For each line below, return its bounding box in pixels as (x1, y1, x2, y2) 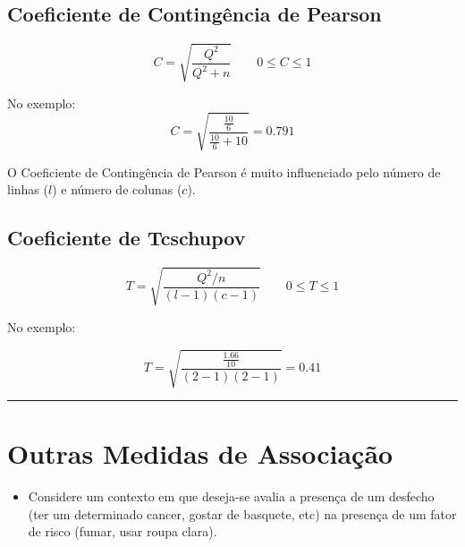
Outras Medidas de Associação (7, 435, 393, 472)
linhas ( (7, 180, 48, 199)
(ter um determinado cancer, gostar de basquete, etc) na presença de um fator (28, 504, 457, 523)
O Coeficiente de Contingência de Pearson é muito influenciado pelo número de (7, 162, 441, 181)
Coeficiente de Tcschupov (7, 224, 246, 252)
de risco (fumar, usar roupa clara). (28, 522, 217, 541)
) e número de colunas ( (52, 180, 182, 199)
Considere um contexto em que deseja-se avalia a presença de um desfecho (28, 487, 435, 506)
